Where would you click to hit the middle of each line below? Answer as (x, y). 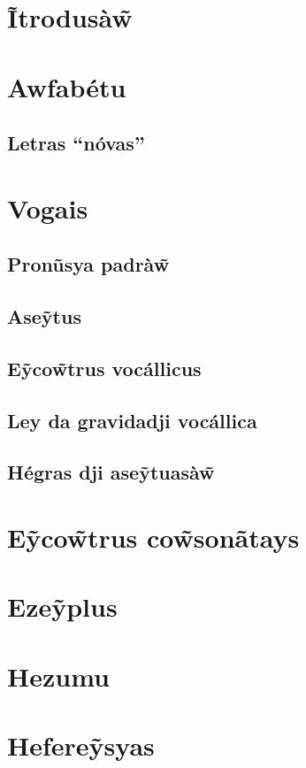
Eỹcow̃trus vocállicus (104, 368)
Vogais (48, 207)
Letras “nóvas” (76, 143)
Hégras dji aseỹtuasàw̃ (111, 472)
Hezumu (58, 676)
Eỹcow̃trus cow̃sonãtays (153, 537)
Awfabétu (67, 86)
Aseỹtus (44, 316)
